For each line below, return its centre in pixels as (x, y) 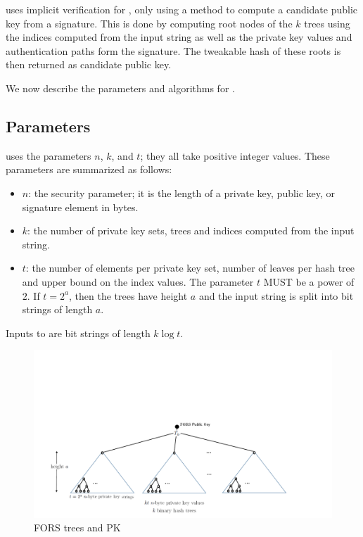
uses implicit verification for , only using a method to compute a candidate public (182, 9)
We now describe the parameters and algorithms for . (120, 88)
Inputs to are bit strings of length (78, 333)
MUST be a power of (309, 281)
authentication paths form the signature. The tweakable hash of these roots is (173, 50)
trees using (327, 23)
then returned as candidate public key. (89, 64)
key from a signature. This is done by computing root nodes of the (149, 23)
